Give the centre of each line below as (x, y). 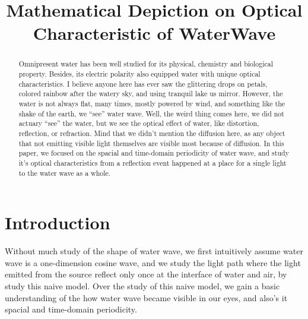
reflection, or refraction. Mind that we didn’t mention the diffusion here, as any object (152, 133)
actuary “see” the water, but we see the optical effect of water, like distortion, (139, 123)
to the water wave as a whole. (65, 173)
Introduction (58, 222)
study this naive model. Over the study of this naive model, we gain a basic (142, 285)
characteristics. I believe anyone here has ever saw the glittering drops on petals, (143, 83)
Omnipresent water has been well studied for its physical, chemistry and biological (146, 64)
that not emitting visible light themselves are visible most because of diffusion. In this (151, 143)
